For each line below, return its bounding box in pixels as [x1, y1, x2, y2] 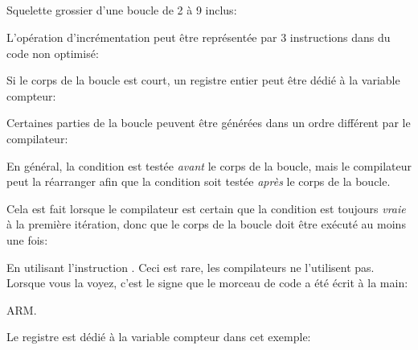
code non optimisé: [6, 44, 99, 61]
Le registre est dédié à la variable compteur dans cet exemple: [6, 328, 311, 345]
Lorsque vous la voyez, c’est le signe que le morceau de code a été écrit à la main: [6, 274, 408, 291]
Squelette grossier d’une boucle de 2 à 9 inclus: [6, 2, 237, 19]
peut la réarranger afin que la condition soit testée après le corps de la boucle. [6, 173, 391, 190]
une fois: [6, 231, 48, 248]
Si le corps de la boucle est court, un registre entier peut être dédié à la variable [6, 72, 400, 89]
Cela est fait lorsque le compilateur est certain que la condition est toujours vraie [6, 200, 406, 216]
